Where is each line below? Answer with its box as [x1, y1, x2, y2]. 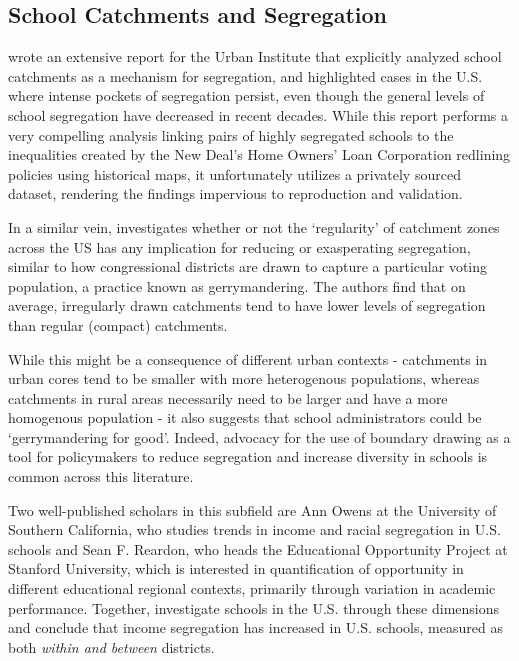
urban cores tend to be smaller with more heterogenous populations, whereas [8, 368, 480, 389]
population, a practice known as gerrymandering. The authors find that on [8, 275, 466, 296]
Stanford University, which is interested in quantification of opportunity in [8, 558, 464, 579]
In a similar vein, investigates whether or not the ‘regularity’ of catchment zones [8, 216, 500, 237]
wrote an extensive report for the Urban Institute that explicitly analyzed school [8, 46, 502, 67]
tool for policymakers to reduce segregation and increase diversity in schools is [8, 446, 488, 467]
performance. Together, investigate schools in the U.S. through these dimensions [8, 597, 500, 618]
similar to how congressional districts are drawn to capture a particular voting [8, 256, 488, 277]
